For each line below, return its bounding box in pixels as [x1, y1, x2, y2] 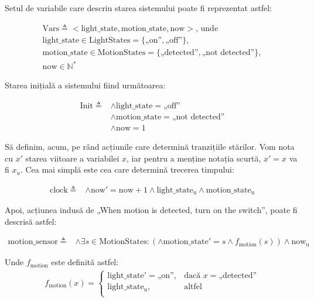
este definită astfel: [51, 256, 119, 268]
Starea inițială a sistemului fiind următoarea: [5, 79, 166, 91]
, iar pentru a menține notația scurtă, [127, 152, 261, 164]
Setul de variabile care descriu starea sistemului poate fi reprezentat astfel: [5, 2, 272, 13]
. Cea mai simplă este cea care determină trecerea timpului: [20, 163, 234, 176]
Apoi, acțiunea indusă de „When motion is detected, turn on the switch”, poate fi [5, 204, 298, 216]
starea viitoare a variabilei [25, 152, 120, 164]
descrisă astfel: [5, 215, 57, 227]
